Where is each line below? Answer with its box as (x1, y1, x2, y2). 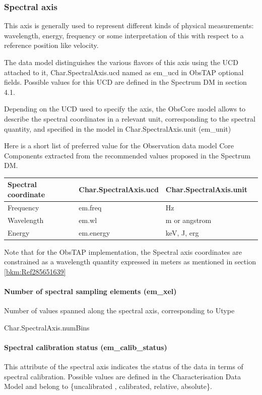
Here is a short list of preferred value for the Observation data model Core (4, 140, 234, 151)
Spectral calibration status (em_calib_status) (4, 342, 167, 353)
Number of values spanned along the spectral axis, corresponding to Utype (4, 305, 235, 316)
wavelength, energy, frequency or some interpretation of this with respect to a (4, 30, 244, 40)
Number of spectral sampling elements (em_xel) (4, 286, 177, 297)
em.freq (79, 202, 102, 212)
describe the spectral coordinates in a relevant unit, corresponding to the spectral (4, 113, 255, 124)
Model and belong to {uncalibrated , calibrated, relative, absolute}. (4, 381, 212, 391)
